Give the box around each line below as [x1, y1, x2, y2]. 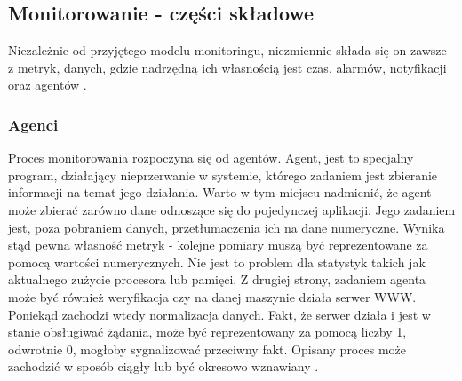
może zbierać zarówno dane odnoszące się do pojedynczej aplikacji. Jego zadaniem [8, 200, 456, 218]
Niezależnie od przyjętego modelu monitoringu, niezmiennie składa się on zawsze [8, 41, 447, 60]
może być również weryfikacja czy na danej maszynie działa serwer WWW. [8, 287, 417, 306]
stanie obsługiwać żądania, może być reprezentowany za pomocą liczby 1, [8, 322, 407, 341]
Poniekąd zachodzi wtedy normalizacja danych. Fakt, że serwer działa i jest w [8, 305, 431, 323]
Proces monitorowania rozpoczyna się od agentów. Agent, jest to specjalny [8, 148, 414, 167]
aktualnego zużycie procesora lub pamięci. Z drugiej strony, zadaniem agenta [8, 270, 426, 289]
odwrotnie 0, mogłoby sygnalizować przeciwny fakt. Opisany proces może [8, 339, 406, 358]
